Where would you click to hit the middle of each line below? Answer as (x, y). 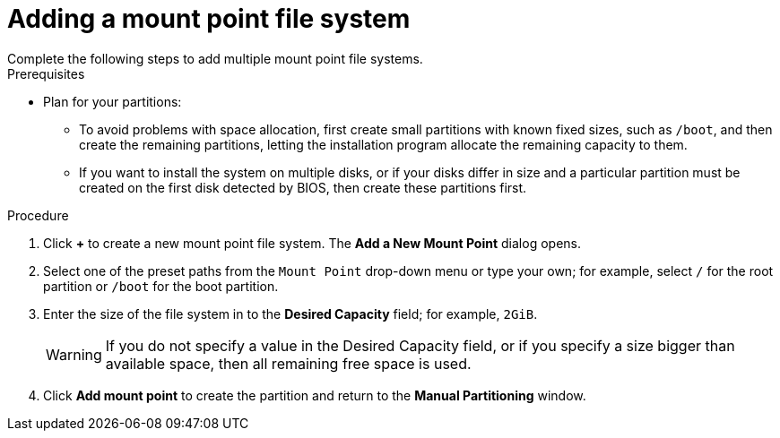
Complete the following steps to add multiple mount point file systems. (215, 58)
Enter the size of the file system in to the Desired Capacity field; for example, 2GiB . (290, 313)
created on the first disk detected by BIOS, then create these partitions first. (303, 187)
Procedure (38, 215)
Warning (74, 354)
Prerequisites (46, 73)
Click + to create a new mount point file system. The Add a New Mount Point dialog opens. (312, 243)
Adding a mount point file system (209, 19)
